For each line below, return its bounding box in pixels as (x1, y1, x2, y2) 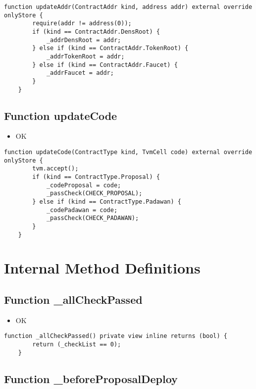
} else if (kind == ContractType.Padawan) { (32, 198, 181, 205)
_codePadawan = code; (46, 206, 118, 214)
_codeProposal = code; (46, 181, 121, 189)
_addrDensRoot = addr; (46, 36, 121, 44)
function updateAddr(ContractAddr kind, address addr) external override (4, 3, 253, 10)
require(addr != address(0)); (32, 20, 132, 27)
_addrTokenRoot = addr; (46, 53, 125, 60)
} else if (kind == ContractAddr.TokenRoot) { (32, 45, 189, 52)
